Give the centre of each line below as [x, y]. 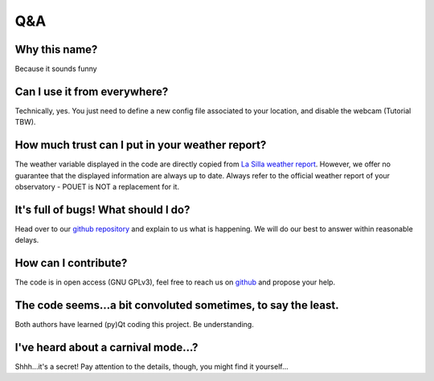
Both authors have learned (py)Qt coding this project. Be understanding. [135, 325]
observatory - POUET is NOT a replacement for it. [97, 187]
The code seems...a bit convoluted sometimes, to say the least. [177, 305]
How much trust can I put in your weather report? [141, 145]
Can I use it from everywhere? [92, 91]
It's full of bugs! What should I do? [102, 209]
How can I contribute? [71, 263]
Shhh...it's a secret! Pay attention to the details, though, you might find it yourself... [151, 367]
